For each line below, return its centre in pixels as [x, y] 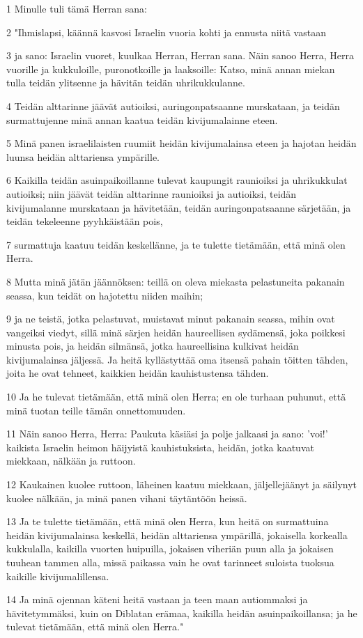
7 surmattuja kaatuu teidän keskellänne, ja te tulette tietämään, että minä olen [176, 244]
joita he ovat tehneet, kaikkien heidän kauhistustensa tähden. [138, 373]
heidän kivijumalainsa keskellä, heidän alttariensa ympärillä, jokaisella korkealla [177, 535]
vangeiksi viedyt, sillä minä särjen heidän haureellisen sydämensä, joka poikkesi [176, 332]
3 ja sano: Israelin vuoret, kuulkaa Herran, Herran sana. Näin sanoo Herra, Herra [180, 55]
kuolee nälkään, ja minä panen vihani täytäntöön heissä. [127, 498]
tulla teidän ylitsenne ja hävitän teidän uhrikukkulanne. [126, 83]
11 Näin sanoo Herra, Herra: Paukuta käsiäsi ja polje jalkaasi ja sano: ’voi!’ [167, 434]
